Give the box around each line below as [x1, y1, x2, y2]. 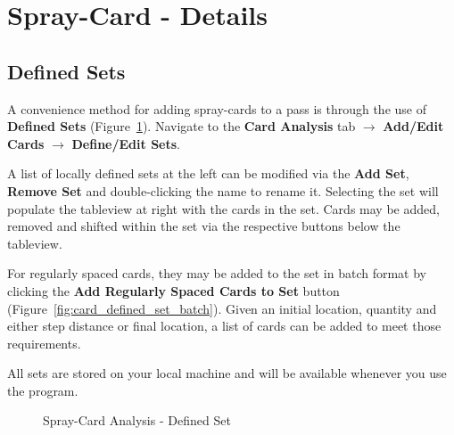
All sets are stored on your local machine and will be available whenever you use [7, 364, 447, 382]
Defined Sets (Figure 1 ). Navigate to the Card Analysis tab [7, 117, 356, 135]
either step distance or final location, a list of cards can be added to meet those [7, 316, 442, 335]
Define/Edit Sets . [71, 134, 180, 152]
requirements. [7, 333, 81, 352]
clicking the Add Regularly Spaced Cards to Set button [7, 281, 340, 300]
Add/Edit [383, 117, 444, 135]
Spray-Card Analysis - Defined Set [43, 411, 231, 430]
